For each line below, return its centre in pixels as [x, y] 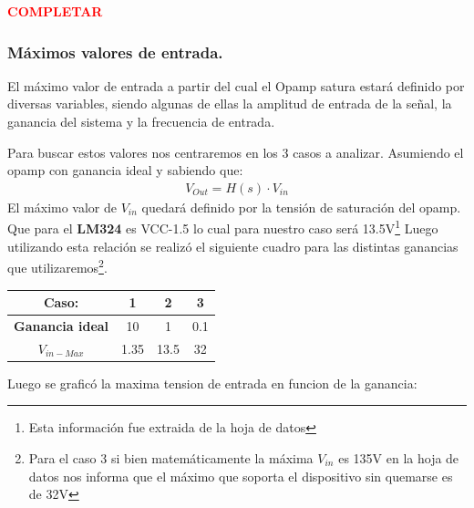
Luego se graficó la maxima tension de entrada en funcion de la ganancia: [212, 383]
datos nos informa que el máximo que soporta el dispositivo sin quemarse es [241, 476]
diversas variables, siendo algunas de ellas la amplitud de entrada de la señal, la [230, 104]
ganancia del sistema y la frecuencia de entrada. [141, 121]
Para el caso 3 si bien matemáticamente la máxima [171, 457]
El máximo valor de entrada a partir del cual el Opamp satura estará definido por [236, 85]
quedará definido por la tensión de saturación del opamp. [301, 207]
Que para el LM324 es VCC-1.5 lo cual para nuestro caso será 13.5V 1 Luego [223, 227]
